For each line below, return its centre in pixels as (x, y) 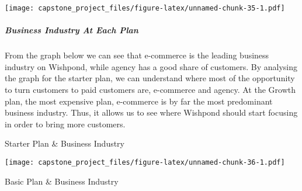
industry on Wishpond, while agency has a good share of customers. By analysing (151, 66)
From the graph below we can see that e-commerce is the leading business (137, 55)
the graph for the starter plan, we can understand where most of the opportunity (150, 78)
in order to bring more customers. (65, 124)
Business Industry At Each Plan (72, 30)
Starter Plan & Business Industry (65, 143)
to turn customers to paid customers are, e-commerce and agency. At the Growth (150, 89)
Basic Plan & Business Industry (62, 181)
